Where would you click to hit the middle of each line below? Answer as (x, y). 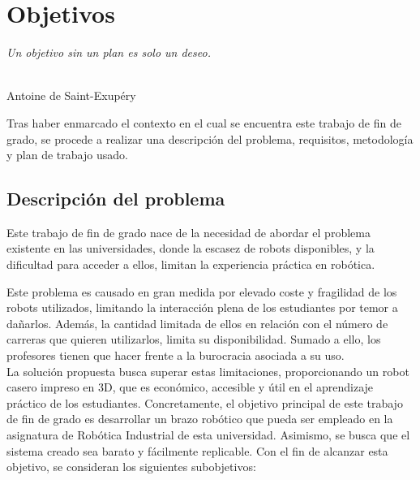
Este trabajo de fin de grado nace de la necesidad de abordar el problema (189, 232)
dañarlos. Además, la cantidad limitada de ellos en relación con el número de (197, 323)
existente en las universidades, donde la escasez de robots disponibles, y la (191, 248)
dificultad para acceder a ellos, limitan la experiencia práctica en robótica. (191, 264)
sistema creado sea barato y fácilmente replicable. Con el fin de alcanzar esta (197, 450)
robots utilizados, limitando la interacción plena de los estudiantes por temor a (202, 307)
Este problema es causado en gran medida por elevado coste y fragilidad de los (202, 291)
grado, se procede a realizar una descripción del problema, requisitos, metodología (210, 138)
